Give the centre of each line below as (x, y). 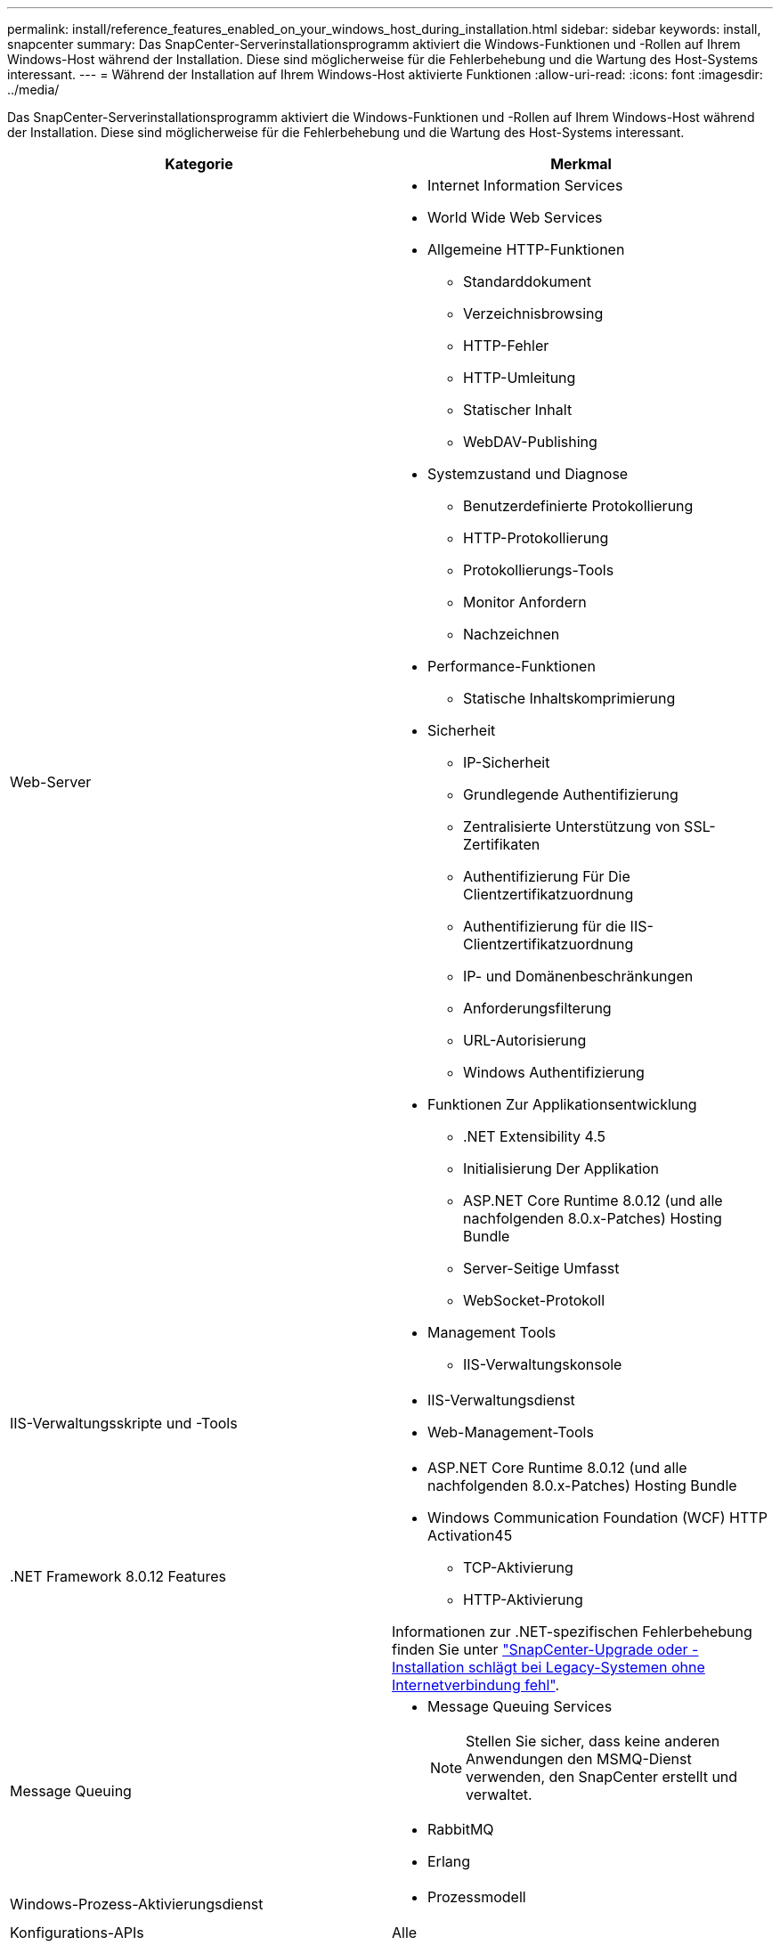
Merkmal (581, 164)
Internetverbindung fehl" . (476, 1685)
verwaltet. (499, 1794)
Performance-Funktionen (512, 666)
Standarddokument (528, 281)
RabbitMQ (461, 1829)
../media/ (33, 90)
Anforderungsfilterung (537, 1008)
